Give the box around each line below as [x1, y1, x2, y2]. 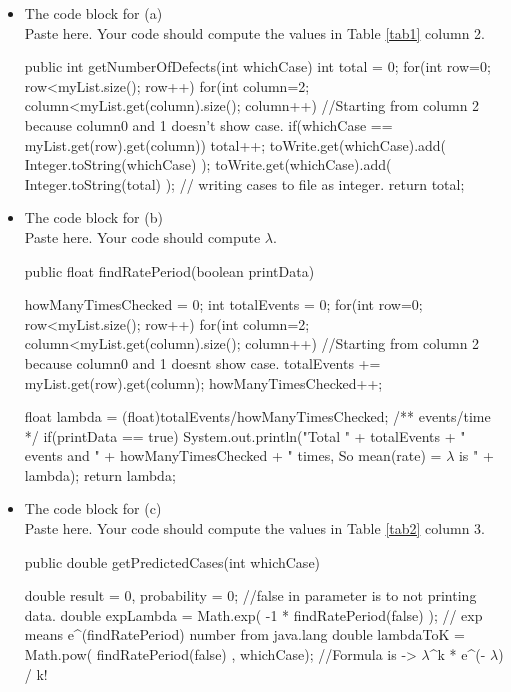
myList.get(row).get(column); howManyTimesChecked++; [24, 372, 383, 393]
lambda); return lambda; [24, 464, 176, 485]
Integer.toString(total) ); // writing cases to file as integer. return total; [24, 173, 465, 194]
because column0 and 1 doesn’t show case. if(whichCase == [24, 114, 393, 135]
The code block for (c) [24, 498, 162, 519]
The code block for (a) [24, 3, 163, 23]
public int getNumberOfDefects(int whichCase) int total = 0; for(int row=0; [24, 56, 491, 77]
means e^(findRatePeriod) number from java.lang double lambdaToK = [24, 624, 465, 645]
